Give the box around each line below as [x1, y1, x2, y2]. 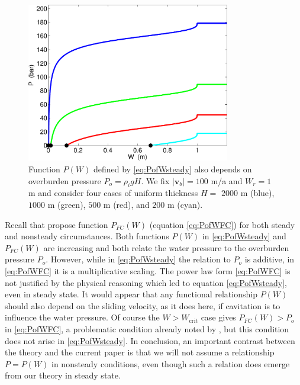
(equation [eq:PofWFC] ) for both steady [149, 218, 295, 230]
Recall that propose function [5, 218, 108, 230]
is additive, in [244, 253, 295, 265]
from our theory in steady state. [5, 369, 121, 381]
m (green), [47, 198, 86, 211]
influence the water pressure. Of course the [5, 311, 160, 323]
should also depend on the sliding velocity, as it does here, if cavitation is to [5, 299, 280, 312]
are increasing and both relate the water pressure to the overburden [43, 241, 289, 254]
